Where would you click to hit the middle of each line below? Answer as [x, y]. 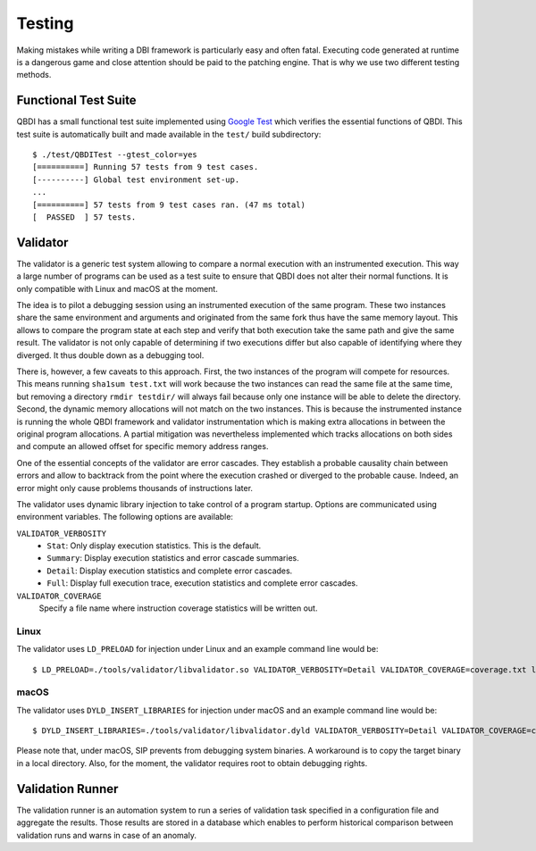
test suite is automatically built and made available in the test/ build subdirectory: [169, 134]
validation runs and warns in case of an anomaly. [106, 835]
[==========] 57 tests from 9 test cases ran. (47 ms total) [169, 204]
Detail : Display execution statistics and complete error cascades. [170, 571]
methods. [34, 75]
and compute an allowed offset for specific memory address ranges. [142, 446]
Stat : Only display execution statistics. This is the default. [154, 546]
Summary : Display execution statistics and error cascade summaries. [173, 558]
